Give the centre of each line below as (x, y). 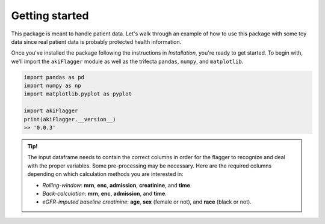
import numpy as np (52, 86)
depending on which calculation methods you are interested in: (105, 174)
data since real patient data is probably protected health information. (96, 41)
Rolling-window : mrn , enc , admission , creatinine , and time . (117, 185)
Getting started (50, 16)
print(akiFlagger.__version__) (70, 119)
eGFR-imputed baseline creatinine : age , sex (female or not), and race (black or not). (147, 202)
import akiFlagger (51, 111)
